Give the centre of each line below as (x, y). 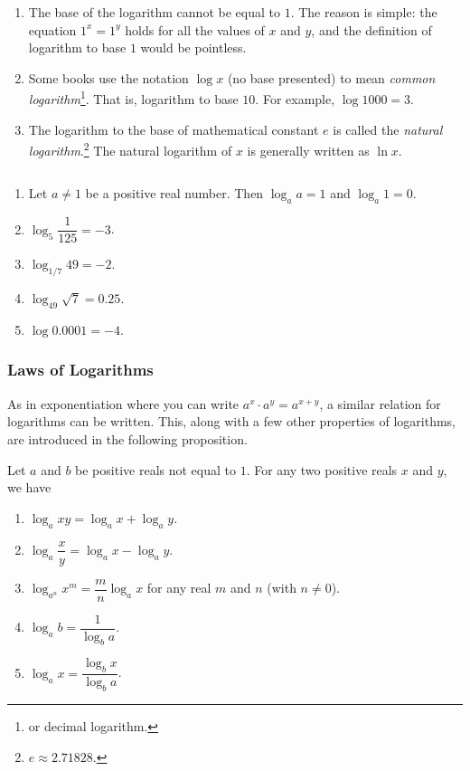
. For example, (295, 99)
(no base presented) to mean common (331, 77)
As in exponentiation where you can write (123, 403)
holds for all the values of (195, 29)
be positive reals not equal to (155, 469)
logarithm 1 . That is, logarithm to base (133, 98)
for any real (179, 588)
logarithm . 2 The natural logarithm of (130, 149)
